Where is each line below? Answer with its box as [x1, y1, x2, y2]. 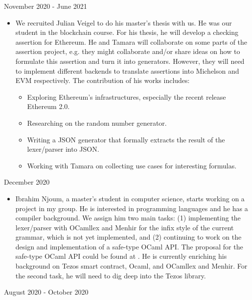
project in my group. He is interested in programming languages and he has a [15, 203, 248, 213]
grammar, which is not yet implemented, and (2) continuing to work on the [15, 232, 242, 242]
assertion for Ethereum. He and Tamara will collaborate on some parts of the [15, 36, 248, 47]
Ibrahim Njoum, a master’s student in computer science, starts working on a [15, 193, 245, 203]
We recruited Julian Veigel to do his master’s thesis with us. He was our [15, 17, 232, 27]
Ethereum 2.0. [27, 101, 70, 111]
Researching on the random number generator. [27, 117, 167, 128]
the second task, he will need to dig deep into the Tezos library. [15, 270, 206, 280]
